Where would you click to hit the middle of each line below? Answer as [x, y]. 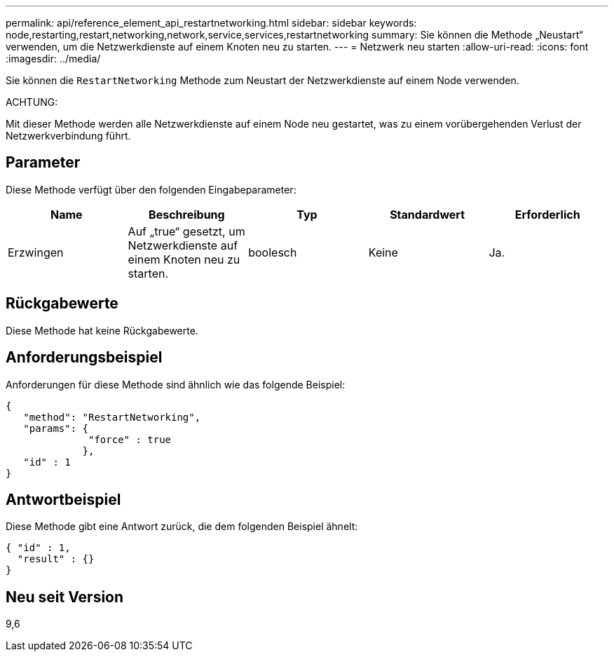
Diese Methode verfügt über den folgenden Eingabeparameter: [151, 189]
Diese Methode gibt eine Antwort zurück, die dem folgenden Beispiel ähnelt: [182, 527]
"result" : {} [56, 559]
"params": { [56, 428]
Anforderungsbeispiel [84, 358]
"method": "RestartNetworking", [112, 417]
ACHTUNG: [32, 102]
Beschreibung [187, 214]
